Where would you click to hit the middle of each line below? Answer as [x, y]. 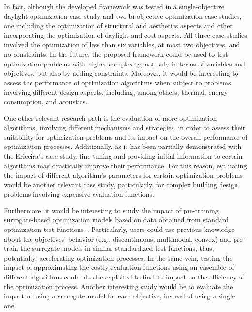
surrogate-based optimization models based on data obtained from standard [117, 220]
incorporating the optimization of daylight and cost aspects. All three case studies [126, 35]
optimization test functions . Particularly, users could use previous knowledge [119, 229]
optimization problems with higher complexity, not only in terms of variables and [125, 63]
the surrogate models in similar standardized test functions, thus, [117, 248]
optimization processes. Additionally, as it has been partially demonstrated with [123, 146]
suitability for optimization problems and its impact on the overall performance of [126, 137]
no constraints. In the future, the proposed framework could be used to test [116, 54]
